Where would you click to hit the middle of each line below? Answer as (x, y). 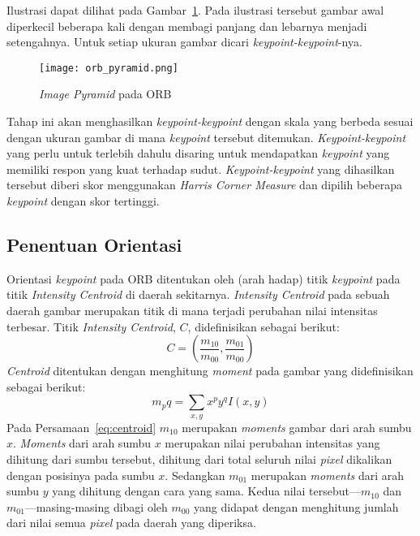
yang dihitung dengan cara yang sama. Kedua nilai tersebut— (206, 491)
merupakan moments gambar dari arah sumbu (297, 427)
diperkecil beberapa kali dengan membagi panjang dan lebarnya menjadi (187, 26)
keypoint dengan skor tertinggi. (83, 201)
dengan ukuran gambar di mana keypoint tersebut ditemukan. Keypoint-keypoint (206, 137)
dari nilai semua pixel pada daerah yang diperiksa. (131, 523)
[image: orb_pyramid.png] (109, 68)
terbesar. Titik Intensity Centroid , (91, 326)
